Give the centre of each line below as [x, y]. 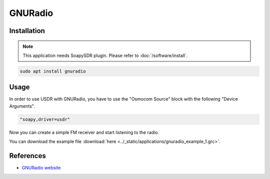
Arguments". [22, 106]
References [27, 156]
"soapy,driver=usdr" [45, 119]
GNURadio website [41, 168]
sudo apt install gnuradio [53, 71]
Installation [27, 31]
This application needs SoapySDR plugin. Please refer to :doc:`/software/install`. [105, 55]
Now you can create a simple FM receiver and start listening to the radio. [84, 132]
